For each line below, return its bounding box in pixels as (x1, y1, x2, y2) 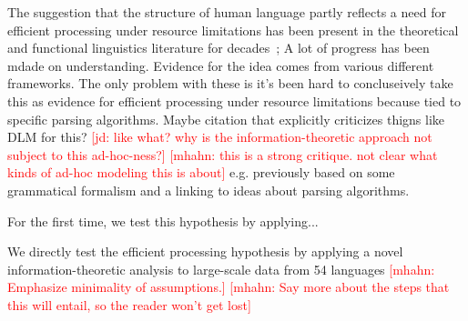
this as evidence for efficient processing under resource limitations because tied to (7, 91, 462, 110)
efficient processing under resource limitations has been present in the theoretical (7, 20, 459, 39)
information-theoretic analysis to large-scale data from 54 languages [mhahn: (7, 259, 435, 278)
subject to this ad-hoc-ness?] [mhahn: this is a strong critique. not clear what (7, 145, 438, 164)
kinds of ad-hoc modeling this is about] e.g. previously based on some (7, 163, 395, 182)
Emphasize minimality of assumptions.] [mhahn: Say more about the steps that (7, 277, 450, 296)
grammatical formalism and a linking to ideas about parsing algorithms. (7, 180, 410, 199)
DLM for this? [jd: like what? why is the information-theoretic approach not (7, 127, 432, 146)
